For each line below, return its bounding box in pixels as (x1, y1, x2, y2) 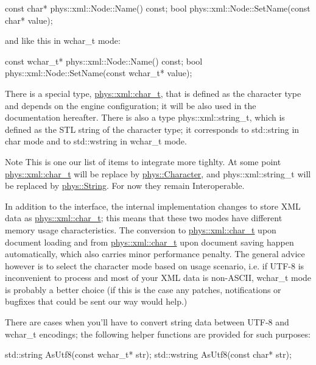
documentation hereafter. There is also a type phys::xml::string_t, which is (5, 111, 285, 124)
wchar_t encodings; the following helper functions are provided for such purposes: (5, 327, 311, 340)
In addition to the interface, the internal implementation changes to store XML (5, 199, 301, 212)
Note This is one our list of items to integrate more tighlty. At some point (5, 155, 281, 168)
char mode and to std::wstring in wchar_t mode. (5, 135, 187, 147)
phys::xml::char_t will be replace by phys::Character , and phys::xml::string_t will (5, 167, 311, 180)
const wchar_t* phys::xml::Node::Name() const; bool (5, 54, 203, 67)
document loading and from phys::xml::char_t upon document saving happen (5, 235, 294, 248)
